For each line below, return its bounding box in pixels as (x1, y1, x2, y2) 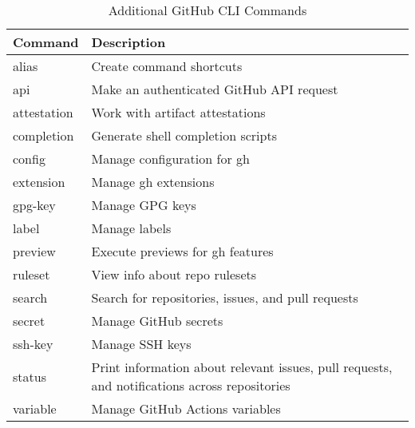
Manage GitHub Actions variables (91, 399, 281, 418)
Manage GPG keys (91, 196, 196, 214)
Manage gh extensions (91, 172, 215, 191)
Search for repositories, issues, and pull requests (91, 288, 358, 307)
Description (91, 33, 166, 51)
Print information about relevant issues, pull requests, (91, 358, 393, 376)
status (13, 367, 46, 386)
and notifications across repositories (91, 376, 290, 394)
